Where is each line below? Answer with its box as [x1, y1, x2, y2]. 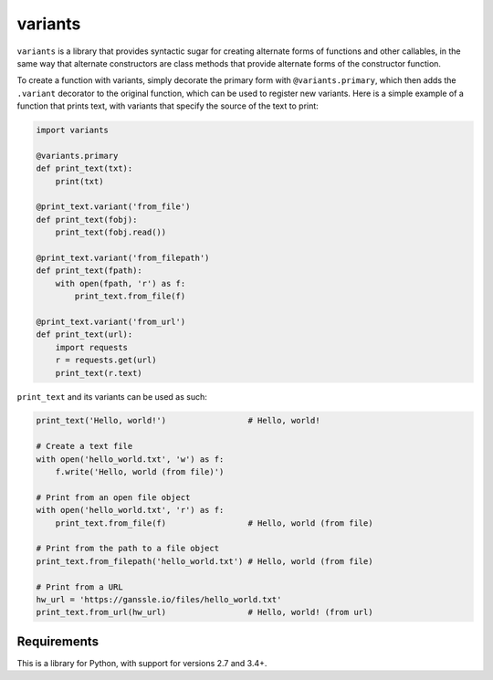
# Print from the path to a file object [36, 543, 219, 554]
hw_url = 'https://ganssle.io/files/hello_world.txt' [36, 594, 282, 604]
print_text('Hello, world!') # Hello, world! [36, 415, 320, 426]
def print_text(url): [36, 330, 133, 340]
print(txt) [55, 176, 104, 186]
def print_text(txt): [36, 163, 133, 173]
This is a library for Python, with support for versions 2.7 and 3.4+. [16, 657, 267, 668]
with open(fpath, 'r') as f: [55, 278, 186, 288]
